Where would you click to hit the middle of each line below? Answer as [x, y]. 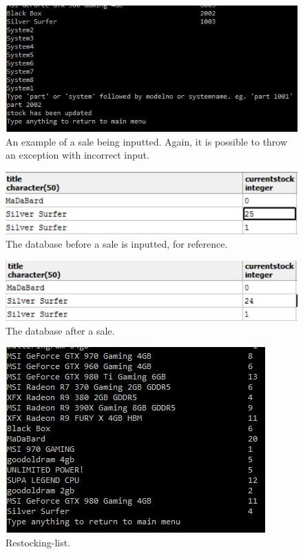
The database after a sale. [60, 330]
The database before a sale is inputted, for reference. [117, 244]
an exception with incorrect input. [77, 155]
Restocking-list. [38, 542]
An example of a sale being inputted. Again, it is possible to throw [147, 141]
